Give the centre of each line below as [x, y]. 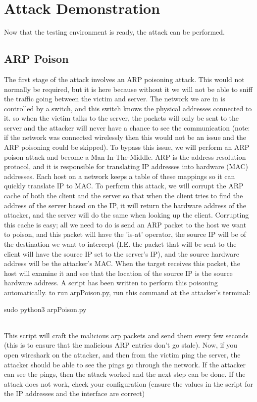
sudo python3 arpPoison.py [45, 309]
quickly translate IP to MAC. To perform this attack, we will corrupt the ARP [124, 186]
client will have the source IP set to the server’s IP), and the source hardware [122, 253]
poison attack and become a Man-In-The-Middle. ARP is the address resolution [125, 156]
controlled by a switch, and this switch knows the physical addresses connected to [128, 108]
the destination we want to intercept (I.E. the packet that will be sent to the [120, 244]
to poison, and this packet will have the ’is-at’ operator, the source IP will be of [125, 234]
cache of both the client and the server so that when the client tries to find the [124, 196]
